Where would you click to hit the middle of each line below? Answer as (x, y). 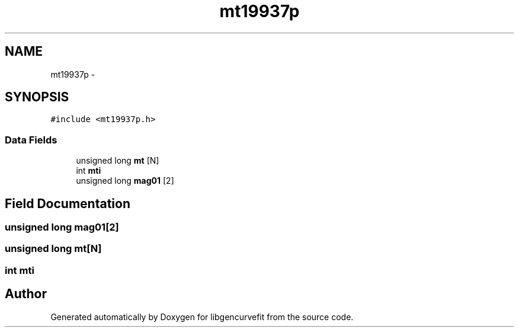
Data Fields (31, 140)
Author (26, 294)
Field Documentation (68, 203)
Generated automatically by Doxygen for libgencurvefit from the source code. (202, 317)
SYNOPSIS (37, 97)
